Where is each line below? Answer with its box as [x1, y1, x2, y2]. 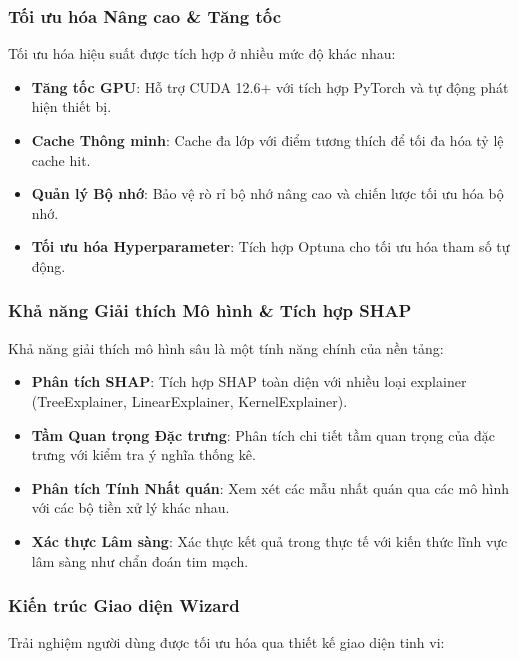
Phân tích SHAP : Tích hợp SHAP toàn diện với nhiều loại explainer [31, 371, 467, 392]
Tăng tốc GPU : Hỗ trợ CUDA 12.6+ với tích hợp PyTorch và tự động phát [31, 76, 509, 97]
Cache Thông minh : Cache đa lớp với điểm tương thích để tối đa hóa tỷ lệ [31, 130, 504, 150]
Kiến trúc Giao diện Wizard [8, 593, 240, 618]
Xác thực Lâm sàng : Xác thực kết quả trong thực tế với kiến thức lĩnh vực [31, 530, 508, 551]
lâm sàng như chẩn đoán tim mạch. [31, 550, 249, 571]
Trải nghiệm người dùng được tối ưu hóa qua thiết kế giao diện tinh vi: [8, 632, 445, 653]
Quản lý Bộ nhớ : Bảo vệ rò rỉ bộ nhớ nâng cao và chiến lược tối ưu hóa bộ [31, 183, 504, 204]
